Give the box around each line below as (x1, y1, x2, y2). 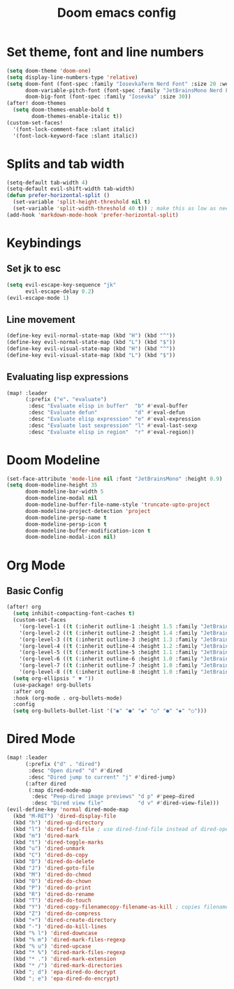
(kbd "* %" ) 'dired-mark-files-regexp (13, 949, 126, 956)
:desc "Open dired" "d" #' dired (28, 767, 123, 774)
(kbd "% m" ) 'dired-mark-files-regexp (13, 936, 126, 943)
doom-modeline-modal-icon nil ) (24, 533, 117, 541)
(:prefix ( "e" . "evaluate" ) (24, 396, 108, 403)
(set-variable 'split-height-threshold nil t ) (13, 198, 151, 205)
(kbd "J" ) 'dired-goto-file (13, 865, 95, 872)
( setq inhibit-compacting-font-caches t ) (13, 610, 136, 617)
